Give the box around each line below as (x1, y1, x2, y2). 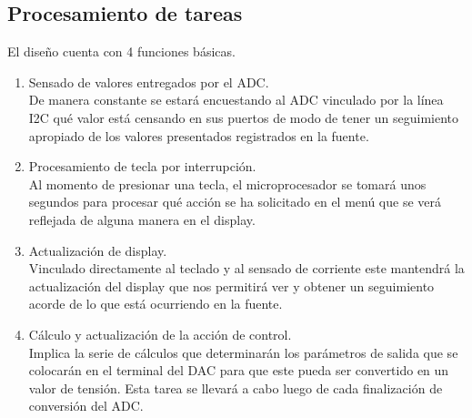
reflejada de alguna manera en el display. (28, 209, 256, 229)
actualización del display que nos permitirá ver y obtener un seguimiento (28, 276, 435, 295)
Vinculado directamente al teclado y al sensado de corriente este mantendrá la (28, 259, 465, 278)
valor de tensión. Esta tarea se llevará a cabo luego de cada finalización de (28, 378, 443, 397)
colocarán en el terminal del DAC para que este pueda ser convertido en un (28, 361, 449, 380)
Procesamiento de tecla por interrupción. (28, 157, 256, 176)
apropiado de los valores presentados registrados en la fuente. (28, 126, 369, 145)
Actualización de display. (28, 240, 167, 260)
